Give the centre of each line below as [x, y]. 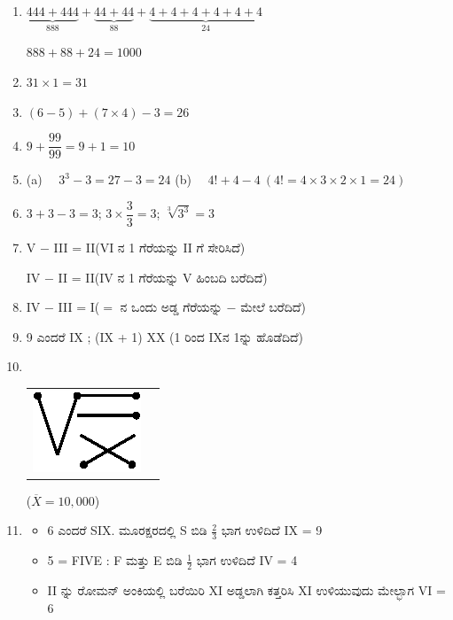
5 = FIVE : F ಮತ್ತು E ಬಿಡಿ [115, 560]
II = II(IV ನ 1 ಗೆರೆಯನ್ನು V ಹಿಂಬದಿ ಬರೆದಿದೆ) [163, 277]
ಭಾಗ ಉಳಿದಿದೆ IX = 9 [272, 530]
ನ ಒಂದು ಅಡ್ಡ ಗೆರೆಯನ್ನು [171, 307]
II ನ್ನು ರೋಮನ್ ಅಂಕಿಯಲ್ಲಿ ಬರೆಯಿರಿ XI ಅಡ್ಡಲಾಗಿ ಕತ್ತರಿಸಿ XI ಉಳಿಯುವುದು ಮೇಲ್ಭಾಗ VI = [246, 590]
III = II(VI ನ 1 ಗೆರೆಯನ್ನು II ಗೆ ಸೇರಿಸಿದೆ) [149, 247]
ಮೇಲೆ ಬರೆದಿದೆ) [273, 307]
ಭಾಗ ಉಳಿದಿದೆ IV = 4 [247, 560]
